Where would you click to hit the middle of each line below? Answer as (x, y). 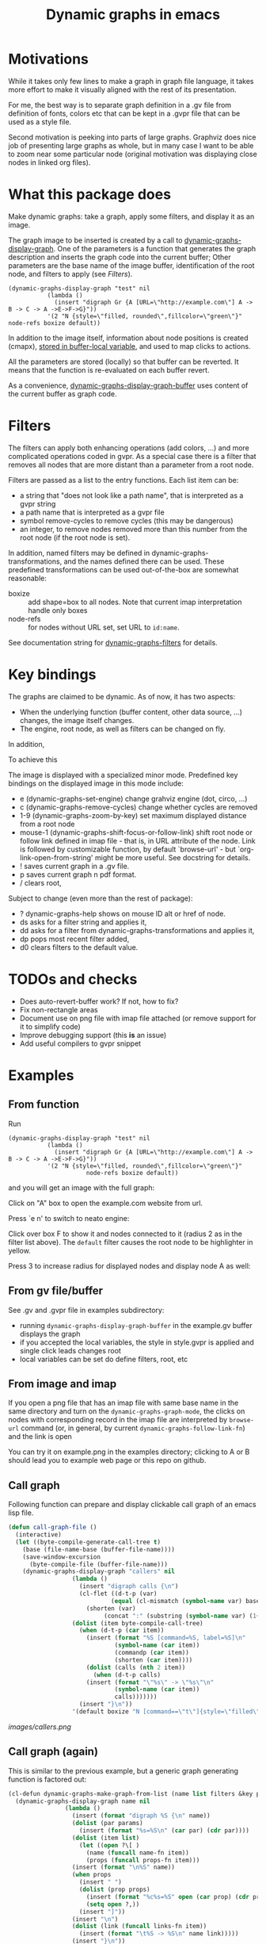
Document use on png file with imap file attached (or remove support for (138, 1018)
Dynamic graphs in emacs (133, 15)
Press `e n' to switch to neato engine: (69, 1218)
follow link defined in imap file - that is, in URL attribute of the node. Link (137, 840)
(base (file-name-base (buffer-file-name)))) (99, 1549)
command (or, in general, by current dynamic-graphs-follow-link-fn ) (133, 1428)
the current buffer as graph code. (63, 393)
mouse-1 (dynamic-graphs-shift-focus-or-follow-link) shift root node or (136, 832)
